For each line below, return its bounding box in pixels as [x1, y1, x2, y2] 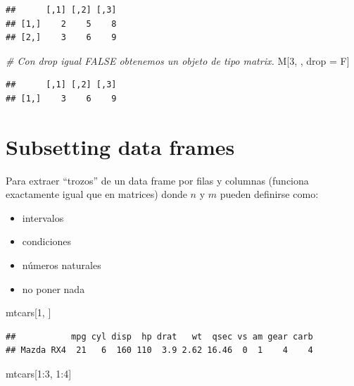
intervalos [22, 210, 64, 225]
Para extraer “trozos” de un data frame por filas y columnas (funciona [6, 173, 309, 187]
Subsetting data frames [6, 132, 235, 161]
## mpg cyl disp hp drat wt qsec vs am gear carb [6, 331, 313, 342]
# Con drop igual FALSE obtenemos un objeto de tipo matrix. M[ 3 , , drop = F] [6, 53, 350, 68]
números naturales [22, 258, 101, 273]
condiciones [22, 234, 72, 249]
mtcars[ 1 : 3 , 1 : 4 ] [6, 366, 72, 381]
